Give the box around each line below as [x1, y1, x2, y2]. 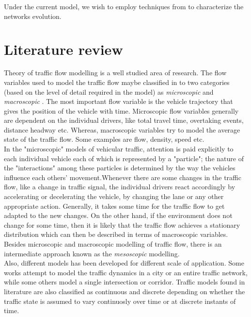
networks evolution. [4, 11, 62, 21]
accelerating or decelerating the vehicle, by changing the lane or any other [4, 191, 224, 201]
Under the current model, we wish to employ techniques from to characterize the [4, 1, 244, 11]
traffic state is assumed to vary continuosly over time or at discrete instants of [4, 296, 236, 306]
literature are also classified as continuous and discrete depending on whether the [4, 286, 245, 296]
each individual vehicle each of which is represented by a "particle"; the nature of [4, 153, 244, 163]
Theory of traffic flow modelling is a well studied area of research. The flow [4, 67, 227, 78]
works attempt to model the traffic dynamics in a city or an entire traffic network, [4, 267, 248, 277]
